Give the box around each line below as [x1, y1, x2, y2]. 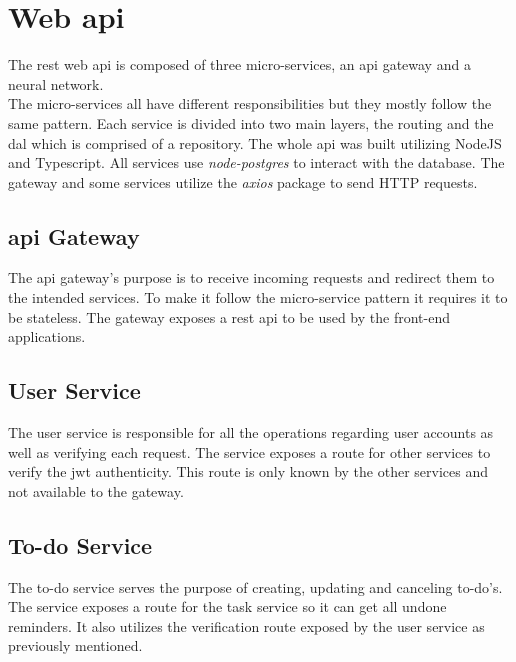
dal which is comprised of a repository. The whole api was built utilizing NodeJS [8, 132, 502, 153]
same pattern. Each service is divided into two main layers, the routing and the [8, 112, 494, 133]
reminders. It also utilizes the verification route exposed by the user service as [8, 615, 485, 636]
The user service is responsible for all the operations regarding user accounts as [8, 422, 494, 443]
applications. [8, 326, 86, 347]
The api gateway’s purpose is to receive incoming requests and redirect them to [8, 267, 495, 288]
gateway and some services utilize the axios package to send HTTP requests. [8, 171, 478, 192]
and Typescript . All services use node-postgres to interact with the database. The [8, 152, 505, 173]
